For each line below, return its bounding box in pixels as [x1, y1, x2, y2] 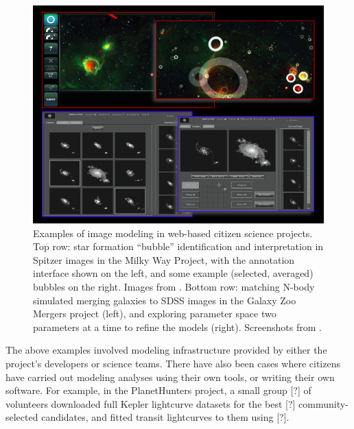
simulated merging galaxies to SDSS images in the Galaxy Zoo [33, 293, 296, 307]
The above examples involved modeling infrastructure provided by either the [5, 343, 327, 357]
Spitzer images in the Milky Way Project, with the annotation [33, 252, 295, 267]
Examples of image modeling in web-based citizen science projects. [33, 225, 313, 240]
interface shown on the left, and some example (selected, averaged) [33, 266, 314, 280]
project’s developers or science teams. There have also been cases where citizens [5, 356, 340, 370]
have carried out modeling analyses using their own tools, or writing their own [5, 369, 335, 384]
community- [298, 396, 349, 410]
